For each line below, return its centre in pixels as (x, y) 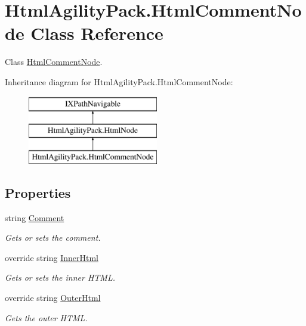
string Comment (35, 217)
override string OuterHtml (53, 298)
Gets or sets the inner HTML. (60, 277)
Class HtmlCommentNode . (54, 62)
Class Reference (97, 33)
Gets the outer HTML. (46, 317)
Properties (38, 192)
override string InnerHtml (52, 257)
